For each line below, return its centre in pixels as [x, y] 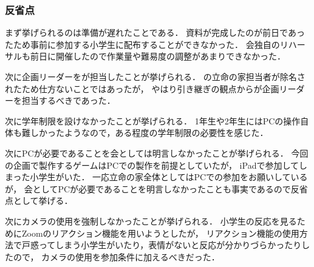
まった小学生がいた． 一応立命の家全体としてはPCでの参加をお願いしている [156, 177]
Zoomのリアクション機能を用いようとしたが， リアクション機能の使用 [160, 233]
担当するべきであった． [68, 100]
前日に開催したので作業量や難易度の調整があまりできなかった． [158, 56]
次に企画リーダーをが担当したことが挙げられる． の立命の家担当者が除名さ [155, 76]
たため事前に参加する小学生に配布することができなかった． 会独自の [142, 44]
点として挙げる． [39, 201]
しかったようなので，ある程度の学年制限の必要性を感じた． [149, 133]
